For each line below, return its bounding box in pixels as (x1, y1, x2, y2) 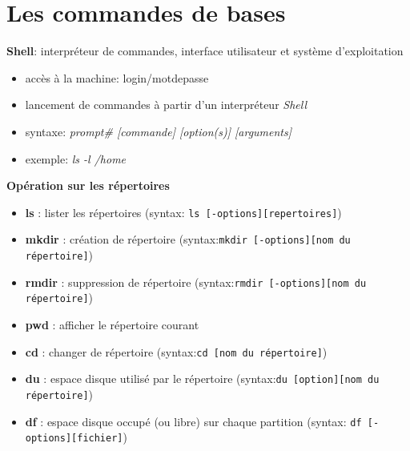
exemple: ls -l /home (25, 150, 127, 167)
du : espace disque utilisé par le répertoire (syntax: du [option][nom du (25, 370, 380, 387)
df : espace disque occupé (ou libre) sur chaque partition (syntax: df (25, 413, 362, 429)
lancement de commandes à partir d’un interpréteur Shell (25, 96, 307, 113)
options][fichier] (25, 433, 123, 445)
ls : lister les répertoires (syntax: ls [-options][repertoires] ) (25, 203, 342, 220)
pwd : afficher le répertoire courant (25, 316, 199, 332)
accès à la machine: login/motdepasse (25, 69, 209, 86)
